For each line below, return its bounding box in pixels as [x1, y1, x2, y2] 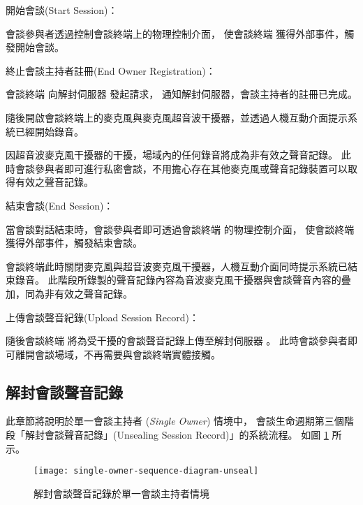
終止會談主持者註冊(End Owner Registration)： [6, 63, 216, 78]
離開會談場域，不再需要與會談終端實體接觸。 [15, 346, 221, 361]
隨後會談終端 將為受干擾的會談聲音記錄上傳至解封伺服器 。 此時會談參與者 [6, 333, 348, 348]
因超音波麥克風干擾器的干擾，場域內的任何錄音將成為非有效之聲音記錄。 [6, 147, 338, 162]
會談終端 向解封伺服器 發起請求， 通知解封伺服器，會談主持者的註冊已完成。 [6, 87, 357, 101]
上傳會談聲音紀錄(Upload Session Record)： [6, 309, 199, 324]
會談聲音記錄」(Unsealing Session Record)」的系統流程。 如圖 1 [44, 427, 329, 442]
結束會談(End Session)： [6, 198, 114, 212]
